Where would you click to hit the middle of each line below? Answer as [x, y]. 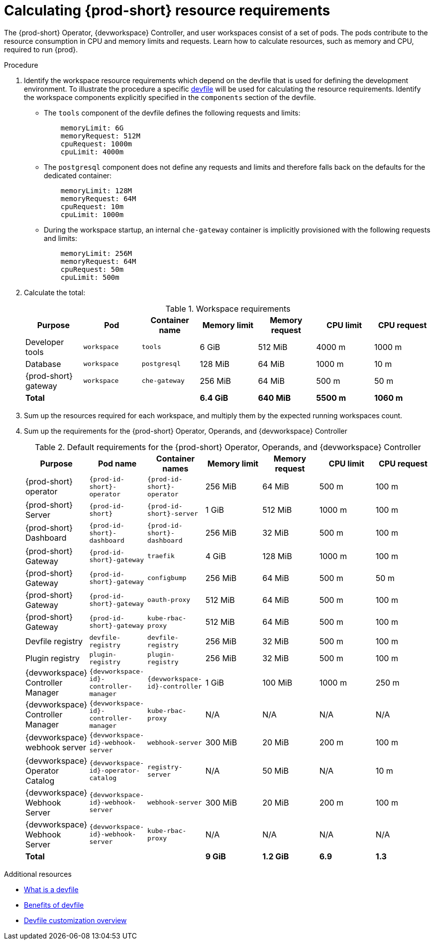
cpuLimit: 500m [90, 277]
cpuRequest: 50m [92, 269]
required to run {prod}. [41, 49]
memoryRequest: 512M [100, 136]
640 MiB [274, 398]
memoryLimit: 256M [96, 253]
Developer [45, 342]
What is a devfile [51, 889]
